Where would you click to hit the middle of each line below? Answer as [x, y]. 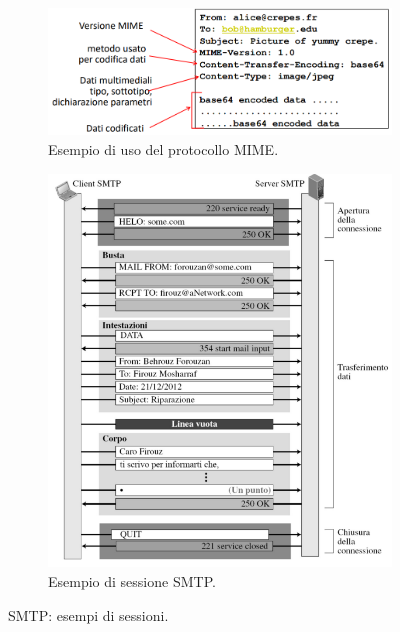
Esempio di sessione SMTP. [132, 581]
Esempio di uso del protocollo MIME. [163, 149]
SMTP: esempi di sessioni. [88, 614]
